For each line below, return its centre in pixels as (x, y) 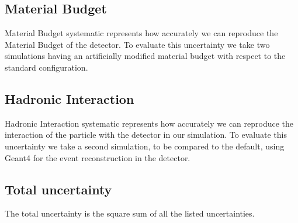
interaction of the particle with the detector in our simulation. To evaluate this (146, 135)
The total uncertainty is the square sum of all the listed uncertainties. (130, 213)
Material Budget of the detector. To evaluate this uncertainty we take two (137, 44)
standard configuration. (46, 67)
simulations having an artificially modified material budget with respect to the (145, 56)
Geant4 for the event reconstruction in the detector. (98, 157)
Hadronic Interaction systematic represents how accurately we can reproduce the (149, 123)
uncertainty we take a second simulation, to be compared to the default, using (145, 146)
